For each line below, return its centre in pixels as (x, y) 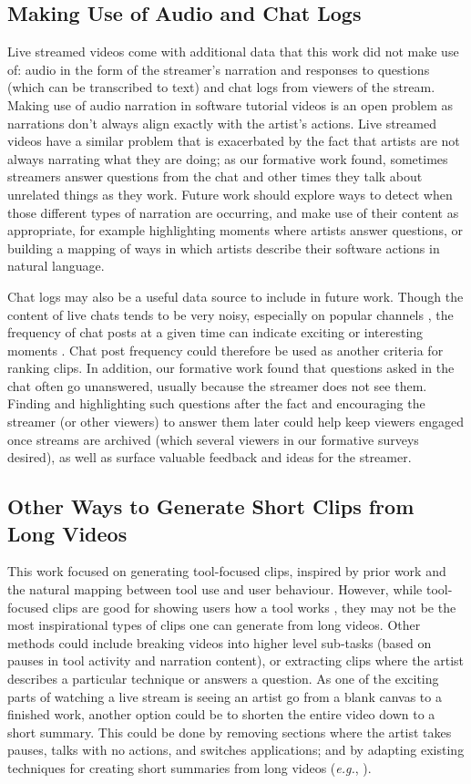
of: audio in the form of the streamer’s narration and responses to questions (219, 69)
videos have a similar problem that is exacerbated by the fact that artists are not (234, 141)
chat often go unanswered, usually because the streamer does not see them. (217, 385)
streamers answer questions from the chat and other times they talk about (215, 176)
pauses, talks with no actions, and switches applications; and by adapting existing (236, 750)
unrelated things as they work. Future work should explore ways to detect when (230, 194)
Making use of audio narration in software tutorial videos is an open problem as (230, 104)
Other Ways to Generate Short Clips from (211, 506)
